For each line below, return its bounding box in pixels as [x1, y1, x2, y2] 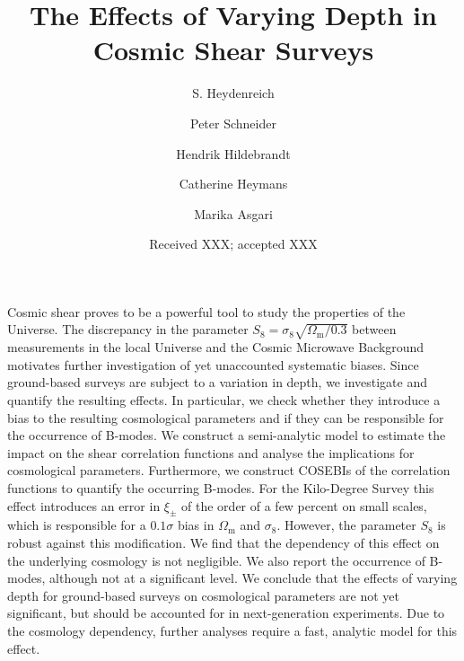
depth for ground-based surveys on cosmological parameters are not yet [7, 586, 399, 604]
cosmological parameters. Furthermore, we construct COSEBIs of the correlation [7, 461, 451, 480]
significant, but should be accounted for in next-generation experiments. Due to [7, 604, 445, 622]
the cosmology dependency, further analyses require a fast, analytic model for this [7, 621, 458, 639]
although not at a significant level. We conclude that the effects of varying [49, 568, 458, 587]
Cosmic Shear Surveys [92, 31, 374, 68]
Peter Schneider [190, 113, 276, 132]
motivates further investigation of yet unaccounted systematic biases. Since [7, 355, 419, 374]
